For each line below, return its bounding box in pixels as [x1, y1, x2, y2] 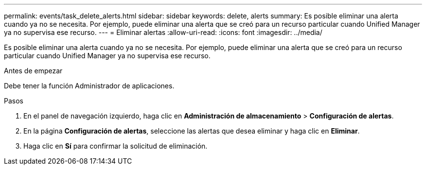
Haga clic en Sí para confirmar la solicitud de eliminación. [23, 142, 208, 150]
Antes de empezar [4, 67, 63, 75]
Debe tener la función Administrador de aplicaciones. [4, 82, 175, 90]
